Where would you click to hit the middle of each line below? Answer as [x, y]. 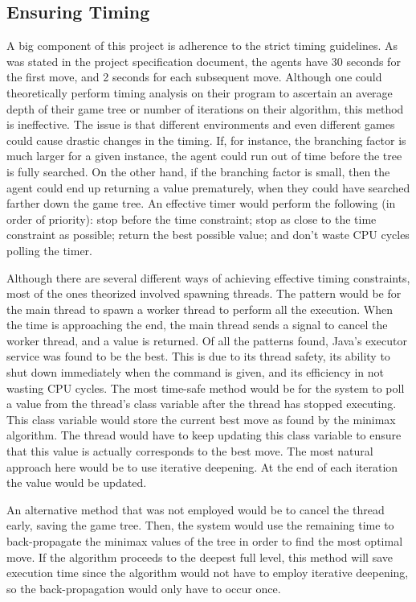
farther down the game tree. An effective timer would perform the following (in [201, 203]
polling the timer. [50, 250]
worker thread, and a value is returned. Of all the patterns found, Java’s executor [207, 340]
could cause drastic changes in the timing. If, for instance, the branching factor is [206, 140]
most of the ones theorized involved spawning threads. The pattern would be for [204, 293]
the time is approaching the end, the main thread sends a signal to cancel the [197, 325]
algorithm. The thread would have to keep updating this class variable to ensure [204, 435]
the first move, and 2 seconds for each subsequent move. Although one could [194, 77]
